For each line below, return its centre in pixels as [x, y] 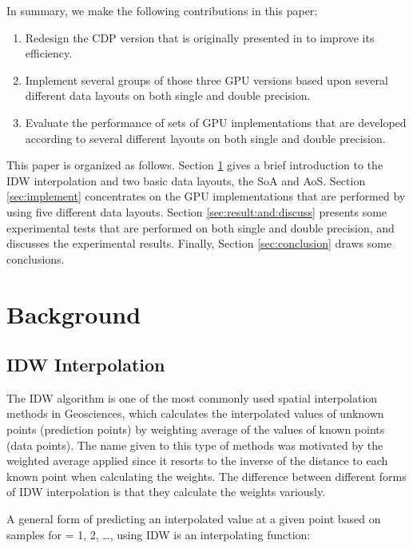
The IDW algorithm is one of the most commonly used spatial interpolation [192, 397]
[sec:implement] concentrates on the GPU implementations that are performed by [206, 196]
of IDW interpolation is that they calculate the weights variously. [166, 492]
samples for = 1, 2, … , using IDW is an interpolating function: [159, 534]
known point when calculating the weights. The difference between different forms [206, 476]
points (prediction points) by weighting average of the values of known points [196, 429]
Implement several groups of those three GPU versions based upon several [206, 79]
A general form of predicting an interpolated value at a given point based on [194, 519]
